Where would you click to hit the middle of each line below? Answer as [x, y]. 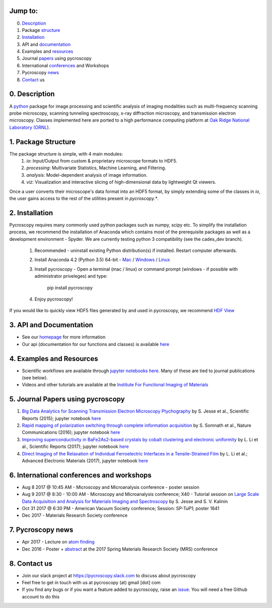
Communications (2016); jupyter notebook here [71, 432]
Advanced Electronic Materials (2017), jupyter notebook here [85, 461]
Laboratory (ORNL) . [30, 127]
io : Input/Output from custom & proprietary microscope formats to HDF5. [102, 161]
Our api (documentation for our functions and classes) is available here [96, 344]
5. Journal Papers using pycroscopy [67, 399]
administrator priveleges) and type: [71, 276]
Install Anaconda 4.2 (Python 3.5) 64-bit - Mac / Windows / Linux [102, 260]
